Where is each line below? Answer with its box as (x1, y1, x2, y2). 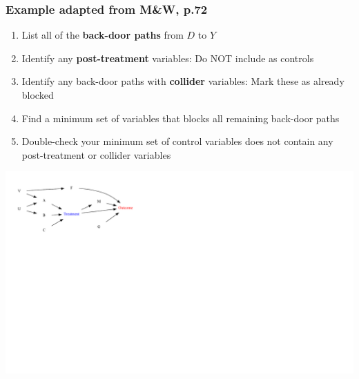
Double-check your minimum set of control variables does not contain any (21, 134, 333, 148)
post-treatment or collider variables (21, 147, 171, 162)
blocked (21, 88, 54, 101)
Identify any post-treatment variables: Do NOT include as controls (21, 50, 314, 65)
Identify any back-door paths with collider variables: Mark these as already (21, 74, 345, 88)
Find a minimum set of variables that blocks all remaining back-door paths (21, 110, 340, 125)
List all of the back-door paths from (21, 28, 184, 42)
